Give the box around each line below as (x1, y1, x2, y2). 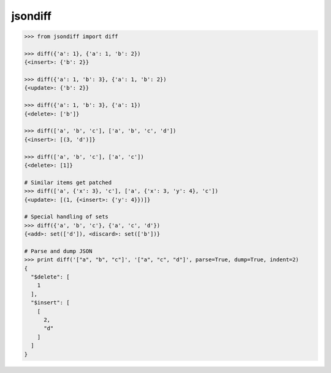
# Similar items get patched (24, 179, 112, 186)
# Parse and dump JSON (24, 247, 93, 255)
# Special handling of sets (24, 213, 108, 220)
